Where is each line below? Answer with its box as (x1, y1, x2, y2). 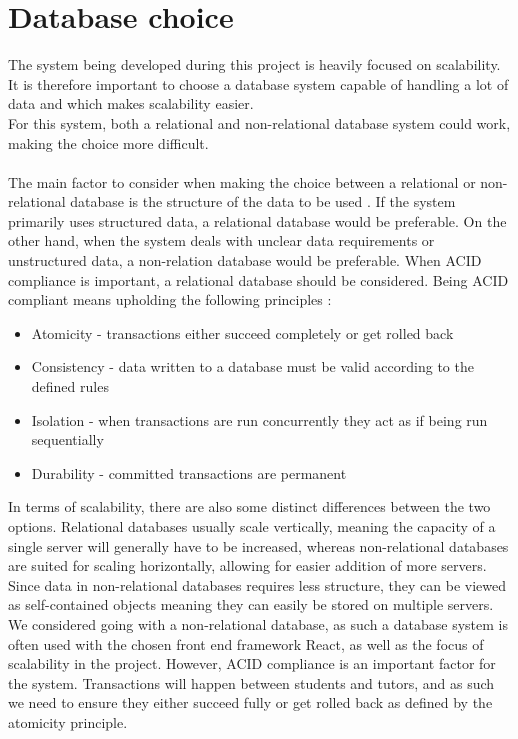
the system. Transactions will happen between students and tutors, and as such (8, 672, 495, 693)
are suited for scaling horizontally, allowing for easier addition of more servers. (8, 555, 487, 576)
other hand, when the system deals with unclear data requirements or (8, 230, 435, 251)
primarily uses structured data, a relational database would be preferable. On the (8, 210, 507, 231)
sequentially (31, 429, 104, 450)
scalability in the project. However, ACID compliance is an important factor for (8, 653, 496, 674)
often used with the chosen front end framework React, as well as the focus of (8, 633, 484, 654)
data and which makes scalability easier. (8, 93, 254, 114)
